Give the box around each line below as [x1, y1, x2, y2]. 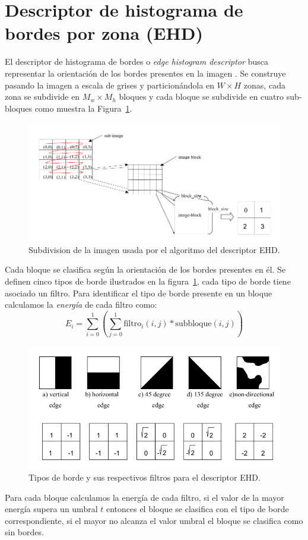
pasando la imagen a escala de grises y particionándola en [5, 78, 215, 91]
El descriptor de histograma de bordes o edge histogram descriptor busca [5, 55, 268, 68]
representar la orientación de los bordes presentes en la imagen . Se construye [5, 67, 286, 79]
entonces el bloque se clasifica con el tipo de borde [106, 503, 289, 515]
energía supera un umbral [5, 503, 98, 515]
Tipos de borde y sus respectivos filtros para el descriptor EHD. [28, 471, 261, 484]
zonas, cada [243, 78, 285, 91]
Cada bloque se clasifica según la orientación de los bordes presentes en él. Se [5, 263, 286, 276]
